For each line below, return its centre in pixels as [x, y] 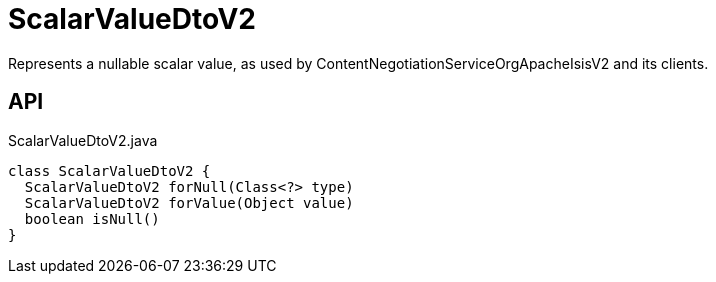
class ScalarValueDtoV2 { [109, 170]
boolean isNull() [92, 218]
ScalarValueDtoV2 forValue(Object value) [189, 202]
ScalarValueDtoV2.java [83, 140]
